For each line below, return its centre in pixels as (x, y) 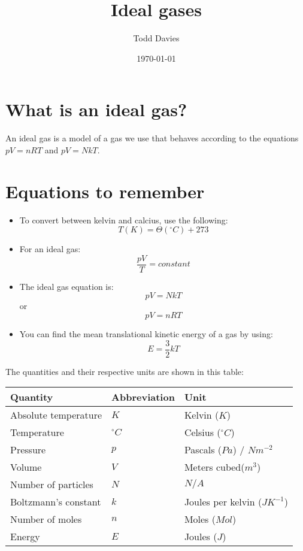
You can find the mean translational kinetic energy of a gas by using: (146, 334)
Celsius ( (202, 432)
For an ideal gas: (50, 249)
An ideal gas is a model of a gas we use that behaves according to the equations (152, 138)
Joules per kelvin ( (223, 502)
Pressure (28, 450)
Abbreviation (143, 397)
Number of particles (52, 485)
